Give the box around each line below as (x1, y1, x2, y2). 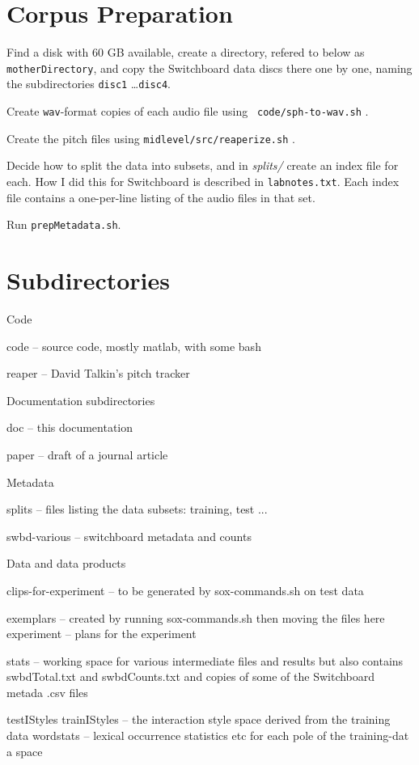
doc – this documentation (6, 419, 133, 436)
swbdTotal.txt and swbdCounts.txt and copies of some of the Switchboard (6, 668, 375, 685)
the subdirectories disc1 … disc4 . (6, 75, 171, 92)
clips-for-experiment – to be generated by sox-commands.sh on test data (6, 581, 364, 598)
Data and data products (6, 555, 126, 572)
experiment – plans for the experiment (6, 625, 197, 642)
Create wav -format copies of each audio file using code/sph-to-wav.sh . (6, 103, 369, 120)
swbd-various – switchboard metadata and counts (6, 527, 252, 544)
